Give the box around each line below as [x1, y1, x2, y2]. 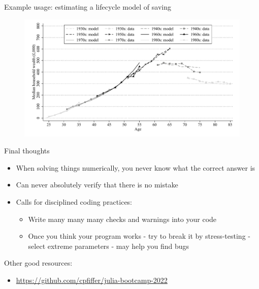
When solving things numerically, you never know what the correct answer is [16, 162, 255, 173]
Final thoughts [4, 145, 50, 156]
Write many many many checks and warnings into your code [28, 213, 217, 224]
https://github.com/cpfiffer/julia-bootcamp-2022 [16, 274, 168, 285]
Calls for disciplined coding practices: [16, 197, 133, 207]
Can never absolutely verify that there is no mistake [16, 179, 178, 190]
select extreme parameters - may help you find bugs [28, 240, 189, 251]
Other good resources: [4, 258, 73, 268]
